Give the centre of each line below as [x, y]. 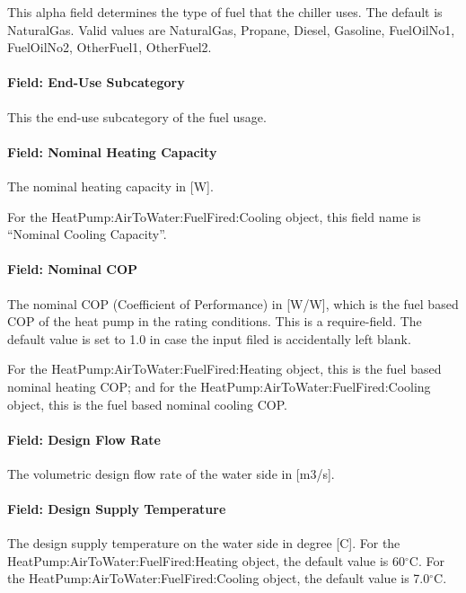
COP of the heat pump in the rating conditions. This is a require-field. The [215, 321]
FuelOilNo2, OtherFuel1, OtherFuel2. [110, 47]
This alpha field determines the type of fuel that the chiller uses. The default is [225, 12]
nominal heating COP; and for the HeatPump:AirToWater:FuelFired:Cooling [219, 386]
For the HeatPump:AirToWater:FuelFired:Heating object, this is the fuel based [224, 369]
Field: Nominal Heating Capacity [112, 151]
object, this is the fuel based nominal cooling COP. [147, 404]
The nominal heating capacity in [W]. [110, 186]
